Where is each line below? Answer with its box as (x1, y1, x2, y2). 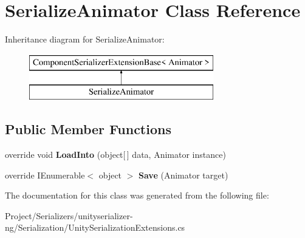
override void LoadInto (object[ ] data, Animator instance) (5, 148, 226, 161)
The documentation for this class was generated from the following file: (5, 189, 269, 202)
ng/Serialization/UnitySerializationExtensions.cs (5, 221, 185, 234)
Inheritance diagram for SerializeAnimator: (5, 33, 165, 46)
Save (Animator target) (139, 168, 228, 181)
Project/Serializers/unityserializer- (5, 209, 133, 222)
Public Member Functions (5, 120, 171, 138)
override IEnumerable (5, 168, 85, 181)
